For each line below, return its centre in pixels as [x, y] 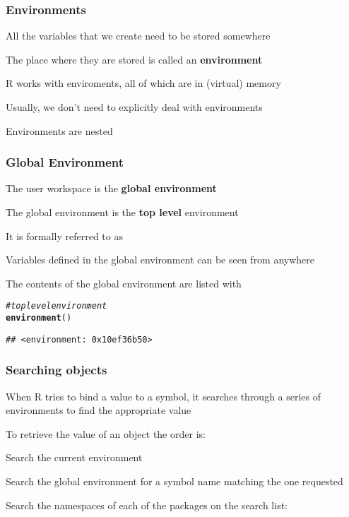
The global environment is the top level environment [122, 212]
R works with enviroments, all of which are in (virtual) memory [143, 83]
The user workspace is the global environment [111, 188]
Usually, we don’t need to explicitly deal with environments [134, 107]
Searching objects [57, 370]
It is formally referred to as [64, 236]
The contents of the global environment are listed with [124, 283]
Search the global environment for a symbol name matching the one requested [174, 481]
